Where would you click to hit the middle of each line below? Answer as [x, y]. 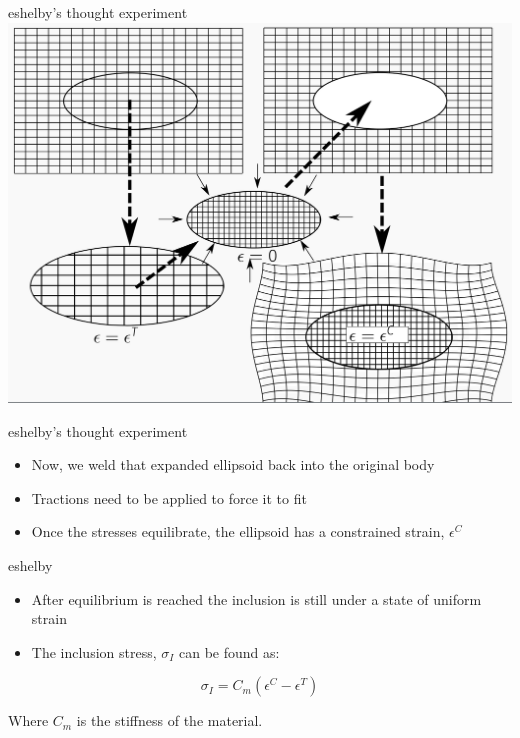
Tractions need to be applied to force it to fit [169, 497]
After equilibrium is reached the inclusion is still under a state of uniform [256, 598]
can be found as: [229, 651]
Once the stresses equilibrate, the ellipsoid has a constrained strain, [238, 531]
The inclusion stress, [94, 651]
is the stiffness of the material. [169, 720]
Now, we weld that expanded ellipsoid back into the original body [233, 464]
